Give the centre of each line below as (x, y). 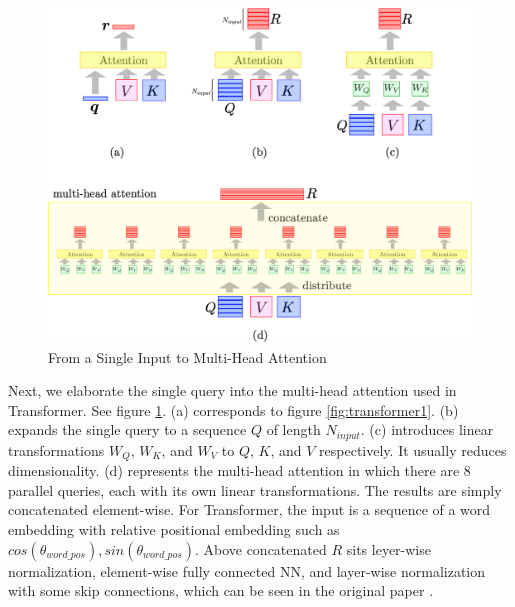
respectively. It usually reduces (413, 449)
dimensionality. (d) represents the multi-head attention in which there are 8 (239, 470)
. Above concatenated (260, 548)
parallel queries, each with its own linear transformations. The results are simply (255, 489)
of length (293, 429)
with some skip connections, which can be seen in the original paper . (221, 590)
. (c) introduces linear (427, 429)
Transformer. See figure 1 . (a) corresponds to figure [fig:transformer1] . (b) (233, 409)
